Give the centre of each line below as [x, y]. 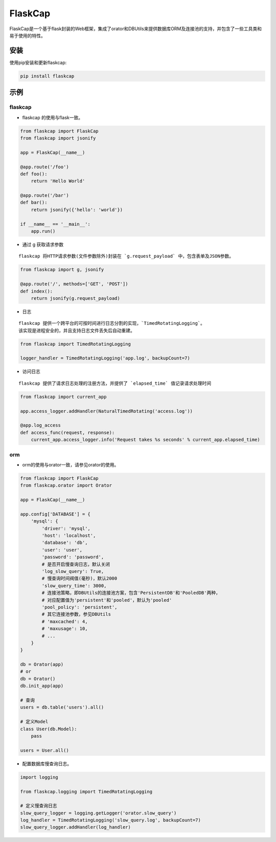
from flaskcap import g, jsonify [62, 270]
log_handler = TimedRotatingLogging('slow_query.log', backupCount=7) [111, 820]
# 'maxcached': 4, [65, 621]
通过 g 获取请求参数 [43, 245]
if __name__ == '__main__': [55, 224]
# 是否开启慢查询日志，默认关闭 [76, 564]
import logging [39, 777]
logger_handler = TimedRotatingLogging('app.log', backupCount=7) [105, 358]
